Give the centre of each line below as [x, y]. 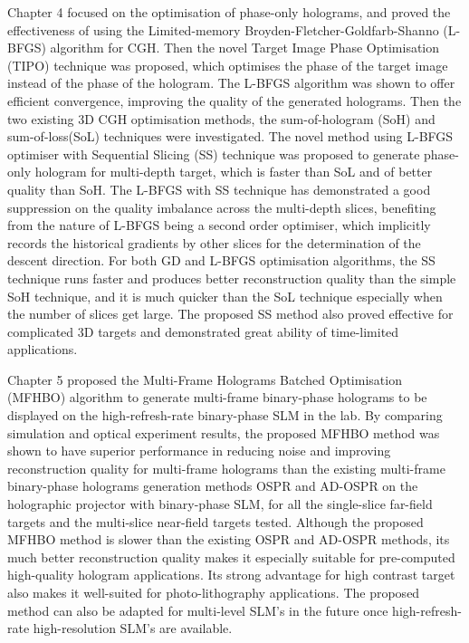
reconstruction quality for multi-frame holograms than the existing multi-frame [226, 468]
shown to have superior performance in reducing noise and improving [199, 451]
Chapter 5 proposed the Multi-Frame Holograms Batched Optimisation [205, 379]
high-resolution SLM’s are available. [133, 628]
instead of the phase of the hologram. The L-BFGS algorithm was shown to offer [231, 83]
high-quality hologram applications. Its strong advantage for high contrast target [231, 575]
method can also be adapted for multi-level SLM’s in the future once [198, 610]
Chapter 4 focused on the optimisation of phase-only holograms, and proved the [229, 12]
